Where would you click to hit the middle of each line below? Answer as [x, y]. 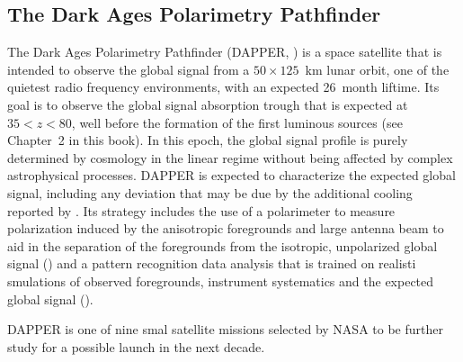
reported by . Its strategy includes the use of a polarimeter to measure [201, 210]
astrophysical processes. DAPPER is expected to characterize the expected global [231, 175]
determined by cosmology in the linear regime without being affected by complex [230, 157]
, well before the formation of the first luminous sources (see [237, 122]
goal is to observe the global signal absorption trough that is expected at [208, 104]
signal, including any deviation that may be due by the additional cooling [210, 192]
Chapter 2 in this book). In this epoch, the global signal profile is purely [208, 140]
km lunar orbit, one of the [377, 69]
